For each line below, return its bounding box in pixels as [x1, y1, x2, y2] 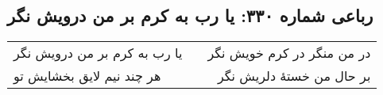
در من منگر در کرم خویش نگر [207, 44, 371, 63]
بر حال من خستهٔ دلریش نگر [217, 66, 371, 85]
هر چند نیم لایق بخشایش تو [14, 66, 161, 85]
